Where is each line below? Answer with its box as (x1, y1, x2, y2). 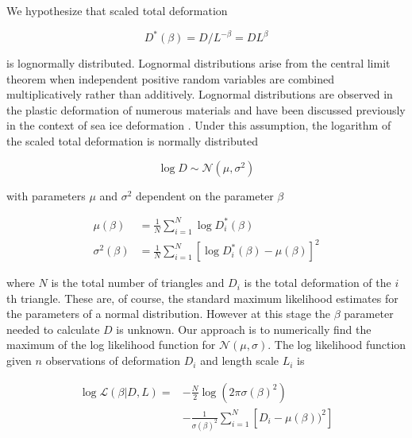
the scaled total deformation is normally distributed (6, 133, 258, 149)
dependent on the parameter (136, 187, 274, 203)
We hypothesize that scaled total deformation (6, 2, 228, 18)
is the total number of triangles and (51, 274, 225, 291)
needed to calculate (6, 320, 100, 337)
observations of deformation (45, 352, 181, 369)
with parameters (6, 187, 86, 203)
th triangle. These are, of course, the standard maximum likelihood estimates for (6, 289, 399, 306)
